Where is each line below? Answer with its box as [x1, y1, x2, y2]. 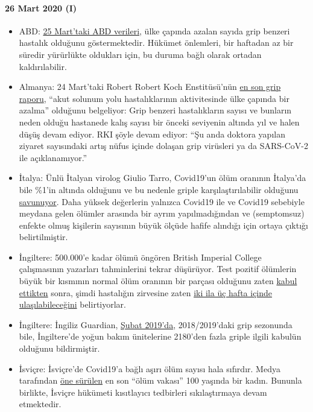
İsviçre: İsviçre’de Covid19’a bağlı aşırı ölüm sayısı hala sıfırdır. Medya [19, 362, 280, 375]
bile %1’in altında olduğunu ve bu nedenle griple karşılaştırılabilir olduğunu [19, 183, 299, 195]
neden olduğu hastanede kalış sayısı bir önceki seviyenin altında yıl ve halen [19, 115, 300, 128]
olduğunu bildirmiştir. [19, 342, 100, 355]
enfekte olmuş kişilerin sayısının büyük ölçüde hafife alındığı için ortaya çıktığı [19, 218, 308, 231]
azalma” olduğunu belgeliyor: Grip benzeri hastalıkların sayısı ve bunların [19, 104, 292, 116]
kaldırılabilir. [19, 60, 67, 72]
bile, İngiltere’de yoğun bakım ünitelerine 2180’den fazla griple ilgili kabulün [19, 330, 302, 343]
